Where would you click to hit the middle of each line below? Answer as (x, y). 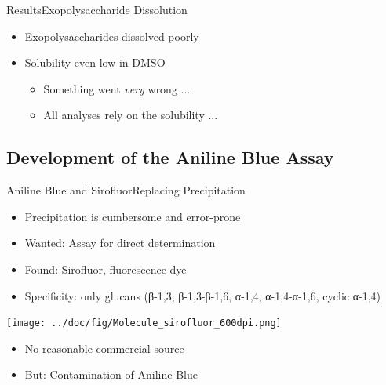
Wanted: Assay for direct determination (120, 243)
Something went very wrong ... (117, 88)
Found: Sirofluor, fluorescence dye (106, 269)
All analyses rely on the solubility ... (131, 115)
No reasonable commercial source (104, 348)
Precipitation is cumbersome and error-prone (133, 216)
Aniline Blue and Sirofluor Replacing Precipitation (126, 190)
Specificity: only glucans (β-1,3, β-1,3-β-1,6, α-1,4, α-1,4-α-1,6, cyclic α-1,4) (203, 295)
